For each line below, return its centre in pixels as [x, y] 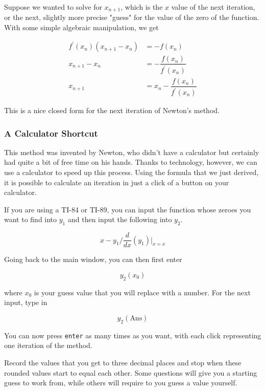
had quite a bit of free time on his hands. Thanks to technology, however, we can [131, 162]
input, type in [26, 302]
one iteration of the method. [48, 345]
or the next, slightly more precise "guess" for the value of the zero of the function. [132, 17]
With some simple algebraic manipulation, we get [81, 27]
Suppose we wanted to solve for [53, 7]
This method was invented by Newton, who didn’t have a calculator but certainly [132, 152]
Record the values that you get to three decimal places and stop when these [123, 362]
